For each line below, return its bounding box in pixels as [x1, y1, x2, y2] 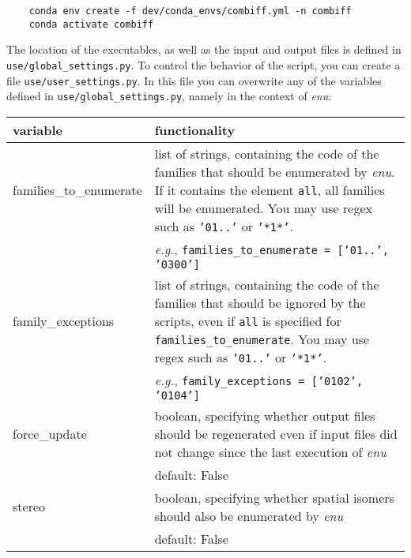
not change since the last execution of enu [154, 442, 386, 461]
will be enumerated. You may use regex [154, 198, 372, 217]
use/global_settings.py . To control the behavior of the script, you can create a [6, 56, 401, 73]
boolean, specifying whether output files [154, 406, 375, 425]
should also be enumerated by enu [154, 506, 344, 525]
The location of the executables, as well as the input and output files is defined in [6, 41, 402, 58]
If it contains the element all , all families [154, 180, 385, 199]
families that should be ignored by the [154, 293, 366, 312]
